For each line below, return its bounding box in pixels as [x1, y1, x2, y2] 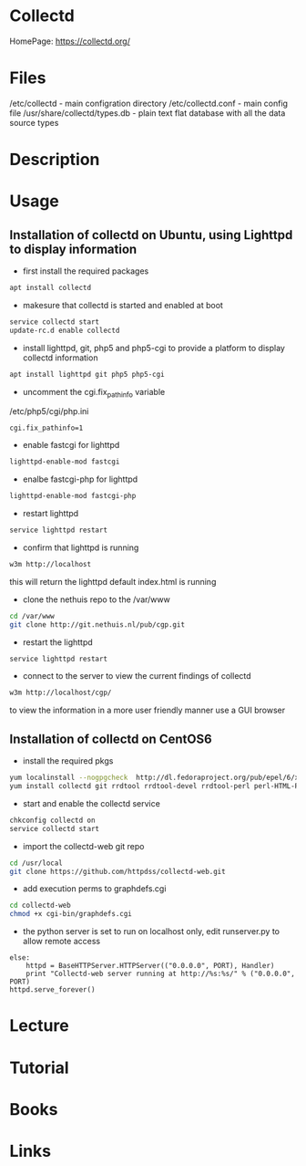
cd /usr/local [9, 859, 64, 868]
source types [9, 117, 59, 128]
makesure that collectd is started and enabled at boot [22, 299, 223, 310]
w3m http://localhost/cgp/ [9, 688, 112, 698]
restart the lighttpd [22, 636, 93, 648]
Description [9, 150, 100, 170]
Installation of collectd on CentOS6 [9, 731, 212, 746]
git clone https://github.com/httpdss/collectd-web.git [9, 867, 226, 876]
